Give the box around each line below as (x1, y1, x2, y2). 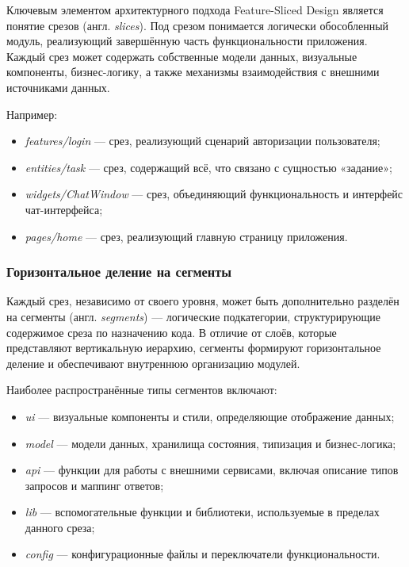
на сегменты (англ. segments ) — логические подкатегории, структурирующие (6, 308, 381, 324)
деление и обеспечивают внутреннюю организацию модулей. (6, 354, 300, 371)
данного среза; (25, 519, 95, 535)
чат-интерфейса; (25, 201, 103, 217)
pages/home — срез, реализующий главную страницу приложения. (25, 228, 348, 244)
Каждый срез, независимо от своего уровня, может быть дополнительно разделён (6, 293, 399, 309)
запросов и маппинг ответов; (25, 477, 164, 493)
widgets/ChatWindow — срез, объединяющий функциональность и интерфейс (25, 186, 403, 202)
